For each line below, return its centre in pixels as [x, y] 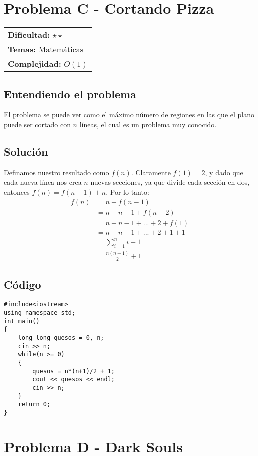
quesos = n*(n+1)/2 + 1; [74, 371]
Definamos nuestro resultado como [57, 172]
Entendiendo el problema [70, 94]
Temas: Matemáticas [46, 49]
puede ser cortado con [37, 124]
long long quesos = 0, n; [61, 338]
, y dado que [224, 172]
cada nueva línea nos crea [43, 182]
